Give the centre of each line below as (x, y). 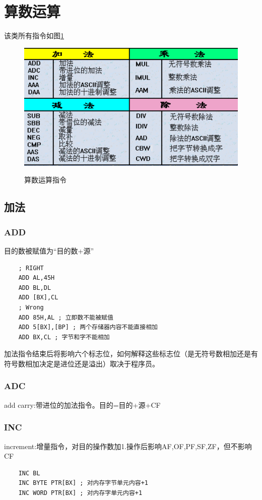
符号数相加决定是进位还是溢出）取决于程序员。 (82, 363)
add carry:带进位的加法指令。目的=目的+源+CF (82, 404)
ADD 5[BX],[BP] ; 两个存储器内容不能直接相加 (88, 327)
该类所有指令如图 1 (34, 36)
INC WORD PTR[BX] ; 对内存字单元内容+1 (80, 493)
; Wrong (31, 307)
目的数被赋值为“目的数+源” (49, 250)
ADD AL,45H (37, 278)
